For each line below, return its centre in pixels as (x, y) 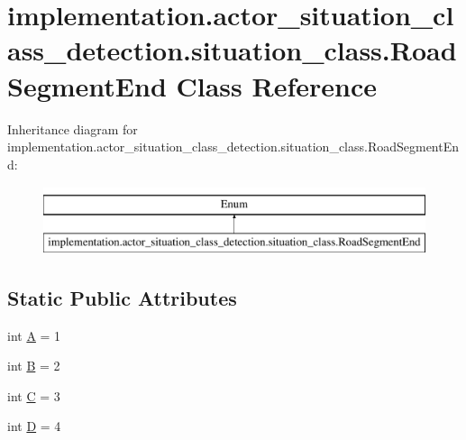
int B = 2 (34, 366)
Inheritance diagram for (73, 128)
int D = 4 (34, 426)
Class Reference (277, 85)
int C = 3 (34, 395)
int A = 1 (34, 335)
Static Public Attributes (122, 297)
